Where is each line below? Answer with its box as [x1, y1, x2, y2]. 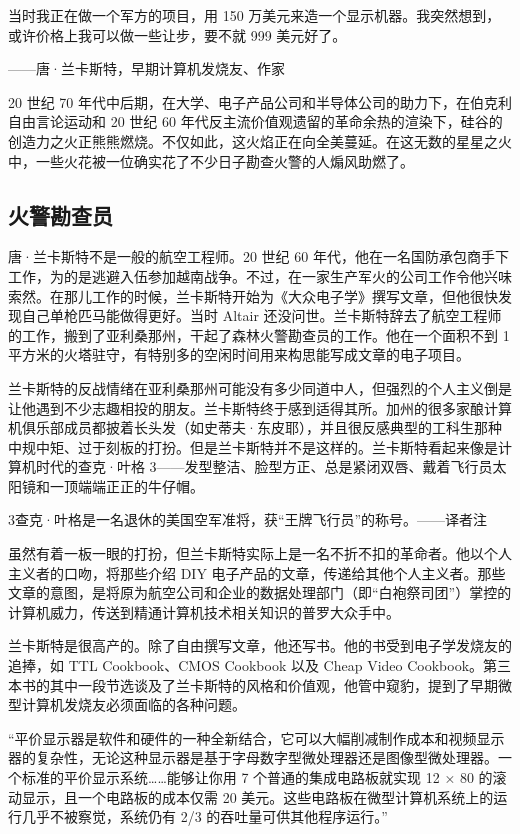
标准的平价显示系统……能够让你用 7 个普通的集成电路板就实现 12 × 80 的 [21, 767, 493, 788]
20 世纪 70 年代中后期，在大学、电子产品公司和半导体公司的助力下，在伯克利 [8, 91, 512, 112]
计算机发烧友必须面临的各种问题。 [21, 694, 246, 715]
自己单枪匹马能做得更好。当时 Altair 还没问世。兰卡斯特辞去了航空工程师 [21, 305, 502, 326]
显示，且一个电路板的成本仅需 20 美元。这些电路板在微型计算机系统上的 [21, 786, 494, 807]
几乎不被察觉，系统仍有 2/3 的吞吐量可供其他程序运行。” [21, 806, 388, 827]
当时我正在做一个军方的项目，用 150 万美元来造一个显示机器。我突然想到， [8, 5, 501, 25]
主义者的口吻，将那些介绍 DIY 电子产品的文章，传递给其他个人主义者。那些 [8, 562, 506, 583]
